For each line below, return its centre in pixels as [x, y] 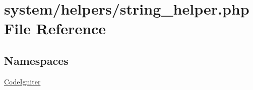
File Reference [55, 28]
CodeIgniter [22, 81]
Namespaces [36, 60]
